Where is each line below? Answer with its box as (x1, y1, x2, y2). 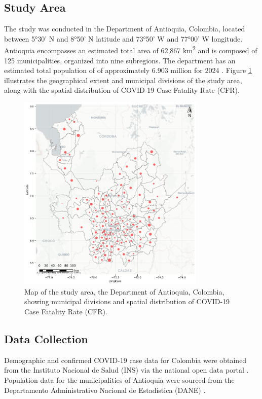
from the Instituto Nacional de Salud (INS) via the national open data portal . (4, 365, 249, 375)
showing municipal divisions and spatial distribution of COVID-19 (24, 296, 230, 307)
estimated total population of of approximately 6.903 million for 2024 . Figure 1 (4, 65, 252, 76)
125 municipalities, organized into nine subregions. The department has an (4, 55, 236, 65)
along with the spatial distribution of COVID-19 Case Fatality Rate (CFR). (4, 85, 240, 95)
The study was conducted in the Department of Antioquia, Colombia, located (4, 23, 245, 34)
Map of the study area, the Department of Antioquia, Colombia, (24, 286, 224, 297)
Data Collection (4, 331, 88, 346)
